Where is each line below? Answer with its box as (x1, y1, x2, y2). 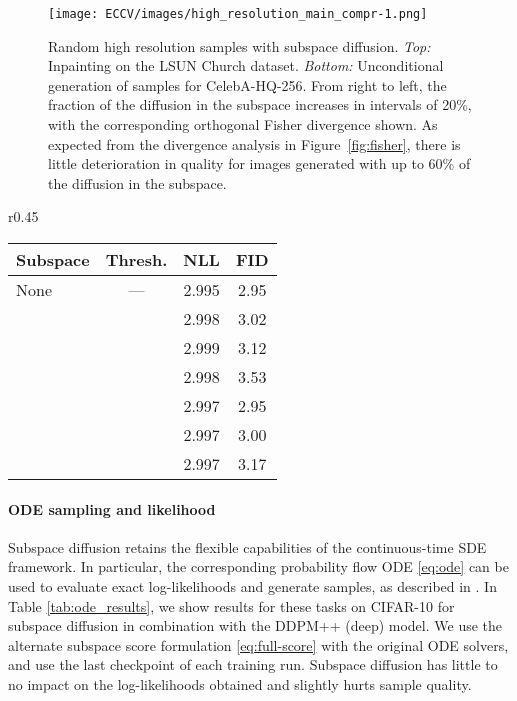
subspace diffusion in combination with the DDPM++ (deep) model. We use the (8, 615, 503, 636)
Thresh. (105, 248, 168, 271)
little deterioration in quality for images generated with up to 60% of (48, 153, 471, 174)
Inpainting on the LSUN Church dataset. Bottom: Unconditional (48, 55, 444, 76)
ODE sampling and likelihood (8, 498, 216, 519)
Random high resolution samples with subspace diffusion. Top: (48, 35, 431, 56)
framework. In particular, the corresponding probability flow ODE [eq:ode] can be (8, 556, 509, 577)
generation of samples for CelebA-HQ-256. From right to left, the (48, 74, 447, 95)
